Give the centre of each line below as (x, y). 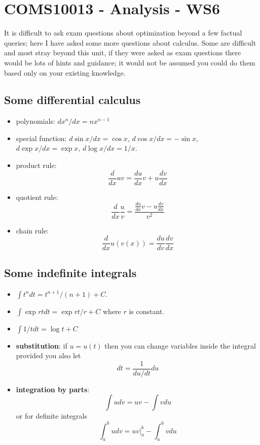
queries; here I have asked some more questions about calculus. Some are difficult (130, 42)
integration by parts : (53, 389)
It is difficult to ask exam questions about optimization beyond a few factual (123, 33)
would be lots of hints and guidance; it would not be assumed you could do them (130, 62)
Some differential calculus (72, 100)
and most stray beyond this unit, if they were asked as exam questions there (123, 53)
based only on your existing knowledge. (65, 72)
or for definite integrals (52, 416)
